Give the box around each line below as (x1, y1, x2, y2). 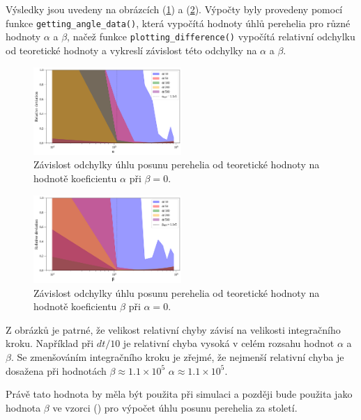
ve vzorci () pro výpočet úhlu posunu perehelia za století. (52, 400, 298, 414)
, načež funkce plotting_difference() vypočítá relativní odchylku (67, 29, 355, 44)
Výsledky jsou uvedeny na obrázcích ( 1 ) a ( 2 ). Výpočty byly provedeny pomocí (6, 2, 343, 16)
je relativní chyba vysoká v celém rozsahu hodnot (123, 336, 335, 350)
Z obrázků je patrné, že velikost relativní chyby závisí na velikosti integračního (6, 322, 341, 337)
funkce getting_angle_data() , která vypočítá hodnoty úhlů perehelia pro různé (6, 15, 351, 30)
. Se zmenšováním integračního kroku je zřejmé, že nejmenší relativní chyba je (10, 349, 344, 364)
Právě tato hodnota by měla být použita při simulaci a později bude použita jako (6, 387, 353, 401)
